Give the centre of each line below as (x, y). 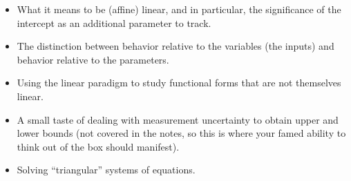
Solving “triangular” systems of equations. (106, 170)
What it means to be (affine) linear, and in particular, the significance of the (179, 9)
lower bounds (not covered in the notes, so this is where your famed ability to (181, 133)
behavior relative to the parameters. (93, 59)
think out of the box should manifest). (98, 146)
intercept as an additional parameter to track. (114, 22)
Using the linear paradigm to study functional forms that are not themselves (179, 83)
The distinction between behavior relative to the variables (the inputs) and (175, 46)
